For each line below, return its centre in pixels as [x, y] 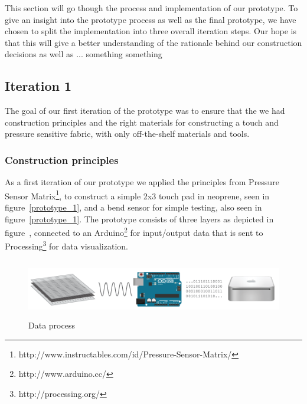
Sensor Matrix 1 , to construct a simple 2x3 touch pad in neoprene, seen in [137, 195]
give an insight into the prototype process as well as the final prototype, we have [151, 19]
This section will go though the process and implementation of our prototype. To [151, 8]
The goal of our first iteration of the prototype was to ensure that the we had [145, 111]
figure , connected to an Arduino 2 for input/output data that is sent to [134, 231]
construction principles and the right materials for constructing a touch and [142, 122]
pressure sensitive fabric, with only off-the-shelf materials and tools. [127, 134]
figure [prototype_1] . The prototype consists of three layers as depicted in [139, 219]
